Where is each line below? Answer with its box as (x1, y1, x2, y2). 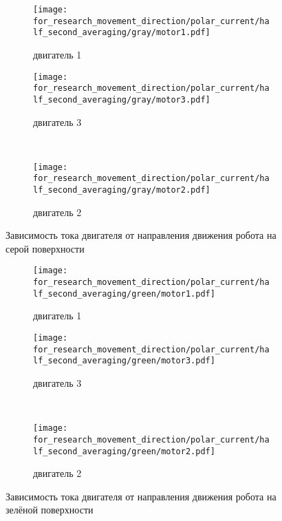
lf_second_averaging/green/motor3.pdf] (33, 356, 215, 366)
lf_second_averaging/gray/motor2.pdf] (33, 185, 210, 195)
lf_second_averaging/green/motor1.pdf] (33, 288, 215, 299)
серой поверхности (6, 241, 85, 255)
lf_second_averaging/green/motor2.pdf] (33, 446, 215, 456)
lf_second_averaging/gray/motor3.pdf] (33, 94, 210, 105)
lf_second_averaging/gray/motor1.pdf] (33, 28, 210, 38)
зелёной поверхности (6, 502, 94, 517)
